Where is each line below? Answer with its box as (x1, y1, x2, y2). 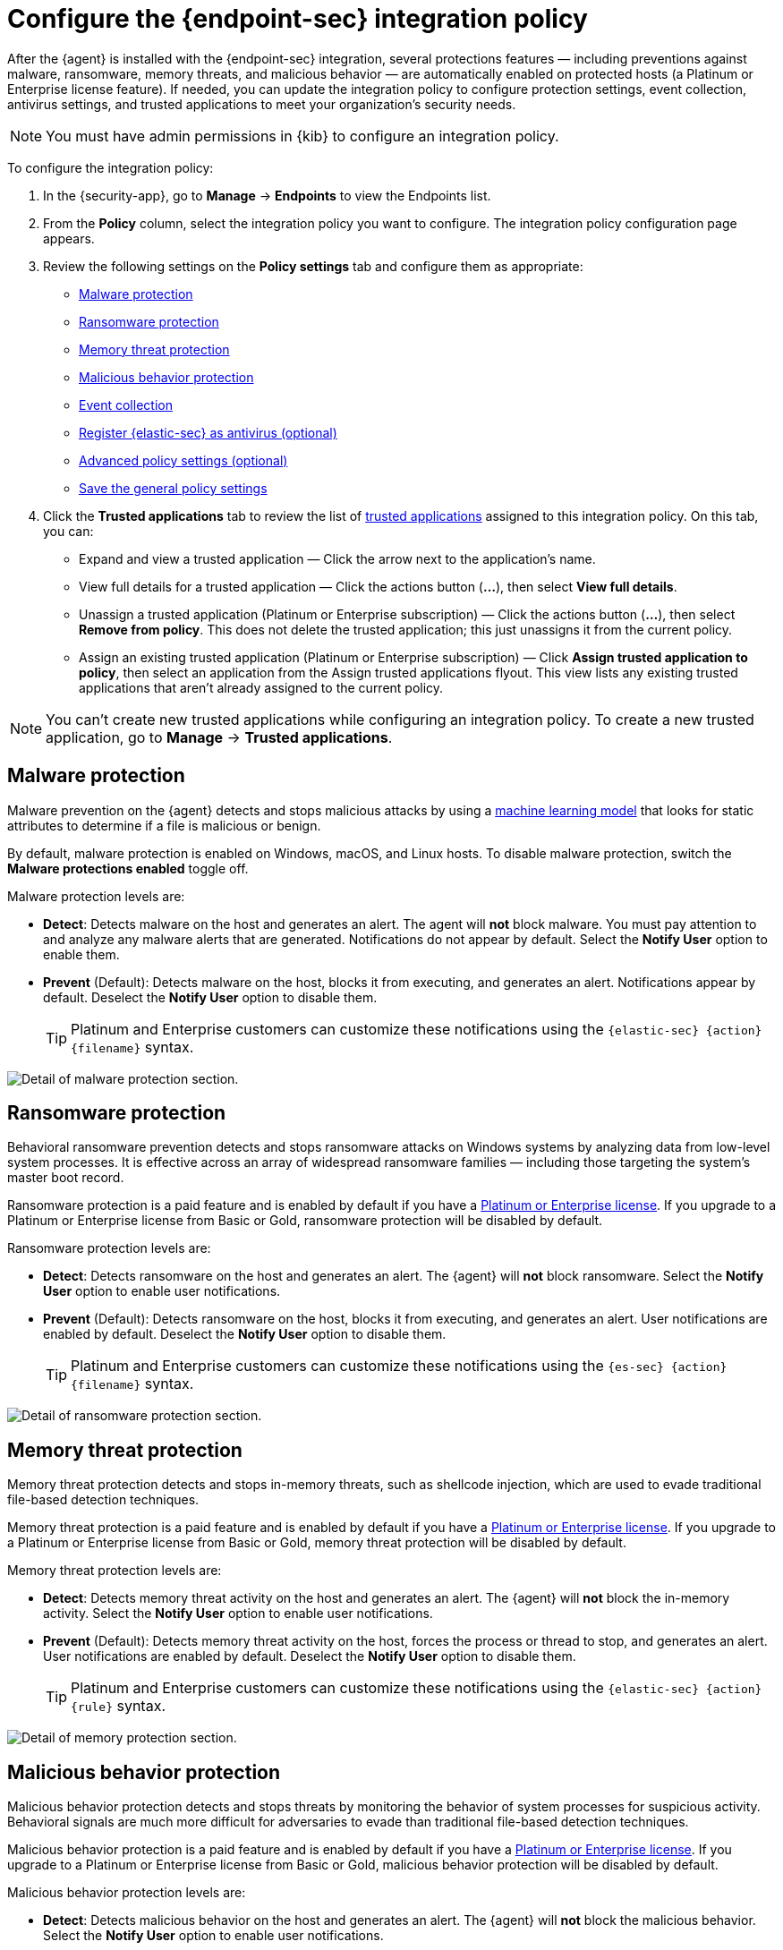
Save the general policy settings (79, 480, 268, 496)
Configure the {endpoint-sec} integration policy (7, 4, 588, 34)
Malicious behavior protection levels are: (7, 1885, 246, 1901)
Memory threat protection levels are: (7, 1563, 222, 1579)
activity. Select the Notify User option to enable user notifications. (43, 1605, 433, 1622)
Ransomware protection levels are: (7, 1240, 211, 1256)
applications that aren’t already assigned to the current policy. (79, 679, 444, 695)
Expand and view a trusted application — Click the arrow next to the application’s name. (79, 550, 596, 566)
